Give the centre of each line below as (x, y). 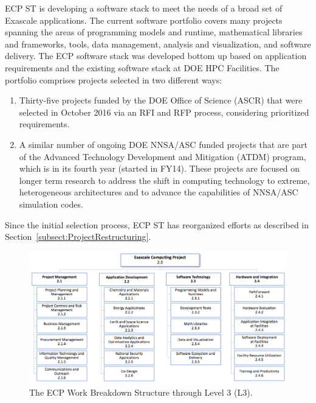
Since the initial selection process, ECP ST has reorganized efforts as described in (157, 224)
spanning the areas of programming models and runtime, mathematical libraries (154, 32)
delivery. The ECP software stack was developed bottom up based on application (156, 56)
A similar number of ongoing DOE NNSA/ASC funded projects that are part (163, 144)
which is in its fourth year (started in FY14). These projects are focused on (160, 168)
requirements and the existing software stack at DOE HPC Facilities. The (142, 67)
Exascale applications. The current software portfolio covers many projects (144, 20)
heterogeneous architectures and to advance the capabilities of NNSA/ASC (159, 192)
